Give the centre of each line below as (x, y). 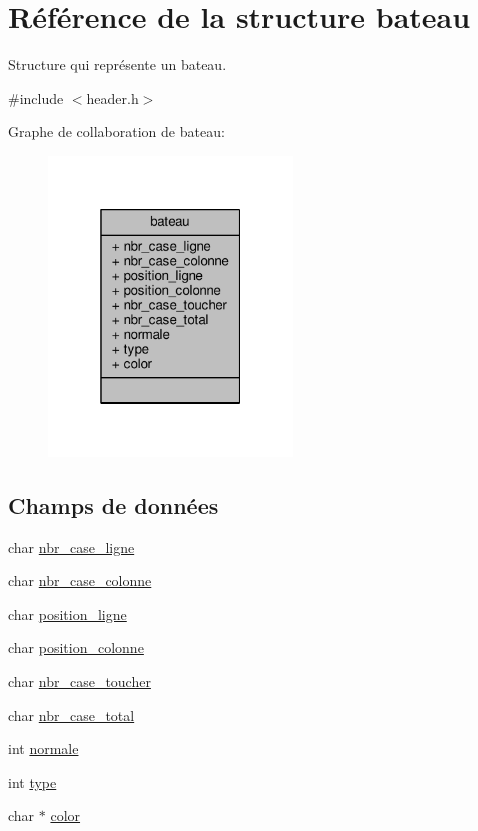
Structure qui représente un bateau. (117, 64)
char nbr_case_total (71, 714)
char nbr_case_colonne (80, 580)
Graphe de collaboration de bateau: (116, 131)
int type (32, 781)
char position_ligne (67, 613)
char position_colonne (76, 647)
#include (36, 97)
